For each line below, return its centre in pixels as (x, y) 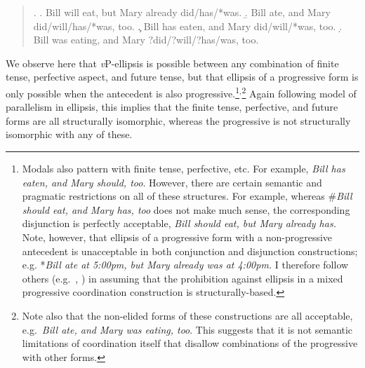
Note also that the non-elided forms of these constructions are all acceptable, (187, 315)
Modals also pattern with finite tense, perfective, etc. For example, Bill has (184, 168)
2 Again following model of (299, 92)
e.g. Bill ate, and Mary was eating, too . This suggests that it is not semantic (187, 329)
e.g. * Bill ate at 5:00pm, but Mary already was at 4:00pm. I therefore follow (185, 265)
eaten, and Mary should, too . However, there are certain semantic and (172, 182)
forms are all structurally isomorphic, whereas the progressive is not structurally (178, 120)
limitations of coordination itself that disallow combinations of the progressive (190, 343)
